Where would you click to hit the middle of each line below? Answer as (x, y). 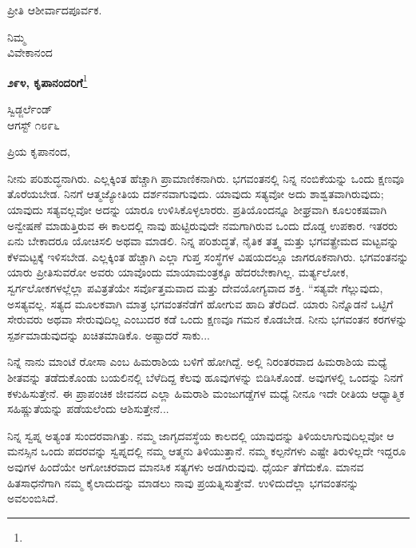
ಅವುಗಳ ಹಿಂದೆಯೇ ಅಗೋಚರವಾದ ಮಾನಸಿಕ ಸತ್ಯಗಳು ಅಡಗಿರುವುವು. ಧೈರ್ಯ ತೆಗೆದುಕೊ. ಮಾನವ (186, 466)
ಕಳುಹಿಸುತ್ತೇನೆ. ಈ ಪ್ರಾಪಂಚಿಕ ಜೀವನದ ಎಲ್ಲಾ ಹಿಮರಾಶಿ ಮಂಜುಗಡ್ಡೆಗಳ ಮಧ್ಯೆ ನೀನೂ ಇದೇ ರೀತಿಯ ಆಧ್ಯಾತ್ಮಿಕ (206, 393)
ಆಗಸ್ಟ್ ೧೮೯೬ (34, 124)
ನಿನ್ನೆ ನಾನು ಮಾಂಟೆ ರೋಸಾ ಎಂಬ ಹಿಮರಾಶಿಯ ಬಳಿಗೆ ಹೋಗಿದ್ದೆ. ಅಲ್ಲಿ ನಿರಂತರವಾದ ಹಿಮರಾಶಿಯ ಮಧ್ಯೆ (197, 361)
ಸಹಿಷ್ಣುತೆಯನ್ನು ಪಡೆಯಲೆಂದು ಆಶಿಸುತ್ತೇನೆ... (88, 409)
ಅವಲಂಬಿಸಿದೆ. (33, 498)
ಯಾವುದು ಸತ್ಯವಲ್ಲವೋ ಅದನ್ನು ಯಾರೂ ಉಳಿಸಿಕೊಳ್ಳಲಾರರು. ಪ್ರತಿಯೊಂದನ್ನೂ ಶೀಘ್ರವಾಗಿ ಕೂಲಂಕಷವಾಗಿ (197, 209)
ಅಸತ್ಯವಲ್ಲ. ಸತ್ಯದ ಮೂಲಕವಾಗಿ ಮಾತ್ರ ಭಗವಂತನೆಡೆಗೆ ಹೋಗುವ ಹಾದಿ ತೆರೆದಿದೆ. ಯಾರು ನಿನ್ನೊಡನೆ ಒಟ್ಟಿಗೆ (200, 303)
